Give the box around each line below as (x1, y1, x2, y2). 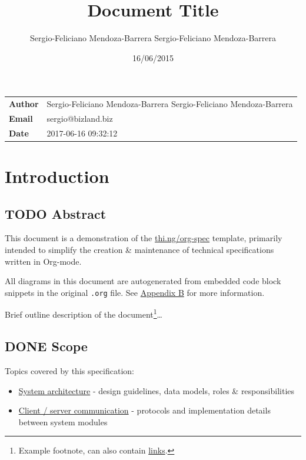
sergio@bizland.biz (46, 112, 113, 124)
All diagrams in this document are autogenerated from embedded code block (5, 275, 281, 287)
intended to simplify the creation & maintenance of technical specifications (5, 244, 274, 256)
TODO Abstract (5, 204, 107, 222)
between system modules (18, 415, 108, 428)
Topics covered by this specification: (5, 364, 134, 376)
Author (9, 98, 39, 110)
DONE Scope (5, 337, 88, 355)
